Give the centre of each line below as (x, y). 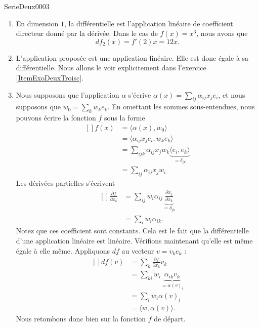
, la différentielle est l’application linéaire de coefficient (148, 23)
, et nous (232, 94)
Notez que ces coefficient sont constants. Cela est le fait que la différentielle (132, 231)
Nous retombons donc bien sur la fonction (81, 319)
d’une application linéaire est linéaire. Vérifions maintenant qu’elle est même (134, 240)
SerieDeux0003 (27, 6)
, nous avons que (222, 33)
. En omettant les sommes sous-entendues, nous (181, 107)
